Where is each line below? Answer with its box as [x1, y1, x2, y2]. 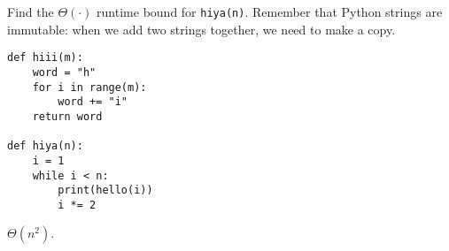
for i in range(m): [32, 80, 147, 94]
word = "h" [32, 65, 97, 79]
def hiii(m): [7, 51, 83, 65]
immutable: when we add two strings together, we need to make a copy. [7, 19, 396, 38]
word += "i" [58, 95, 128, 109]
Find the [7, 3, 54, 20]
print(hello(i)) [58, 184, 153, 197]
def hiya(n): [7, 140, 83, 153]
